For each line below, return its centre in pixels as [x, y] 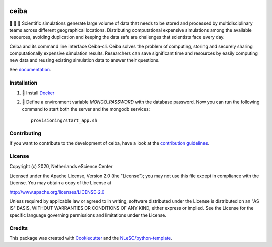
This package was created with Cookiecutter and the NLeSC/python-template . [91, 238]
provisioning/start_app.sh [64, 120]
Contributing [25, 133]
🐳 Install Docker [38, 93]
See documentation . [30, 69]
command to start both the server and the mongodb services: [86, 109]
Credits [18, 228]
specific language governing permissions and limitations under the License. [88, 215]
